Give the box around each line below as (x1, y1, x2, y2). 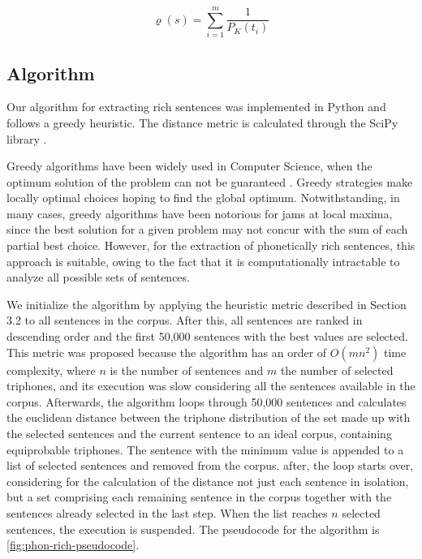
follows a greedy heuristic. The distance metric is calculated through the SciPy (6, 114, 398, 131)
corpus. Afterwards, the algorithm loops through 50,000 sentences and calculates (6, 393, 407, 410)
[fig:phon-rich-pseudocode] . (6, 536, 140, 553)
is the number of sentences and (110, 361, 264, 378)
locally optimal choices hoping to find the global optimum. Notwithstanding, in (6, 189, 400, 206)
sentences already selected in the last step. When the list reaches (6, 504, 328, 521)
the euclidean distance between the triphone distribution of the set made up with (6, 409, 411, 426)
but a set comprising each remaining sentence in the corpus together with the (6, 488, 392, 505)
